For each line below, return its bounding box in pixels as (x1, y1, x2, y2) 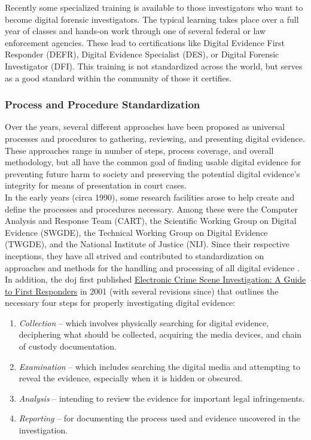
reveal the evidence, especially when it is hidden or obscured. (19, 372, 243, 384)
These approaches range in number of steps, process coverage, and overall (5, 144, 274, 156)
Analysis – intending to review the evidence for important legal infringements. (19, 392, 305, 404)
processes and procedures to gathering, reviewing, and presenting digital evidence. (5, 132, 305, 144)
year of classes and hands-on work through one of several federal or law (5, 25, 266, 37)
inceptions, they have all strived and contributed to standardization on (5, 249, 264, 262)
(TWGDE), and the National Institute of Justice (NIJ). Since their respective (5, 238, 290, 250)
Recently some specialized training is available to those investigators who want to (5, 1, 303, 13)
